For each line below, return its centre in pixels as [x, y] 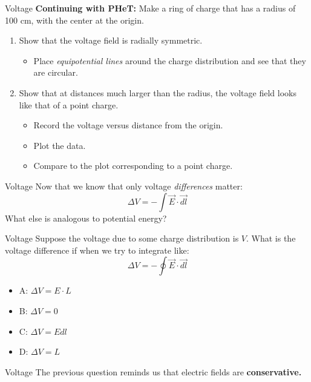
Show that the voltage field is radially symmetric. [111, 40]
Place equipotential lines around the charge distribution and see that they [170, 60]
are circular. [56, 72]
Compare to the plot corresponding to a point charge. [133, 166]
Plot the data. [60, 145]
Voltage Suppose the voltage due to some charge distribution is [122, 238]
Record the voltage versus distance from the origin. [128, 125]
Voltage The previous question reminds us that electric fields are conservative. [153, 371]
